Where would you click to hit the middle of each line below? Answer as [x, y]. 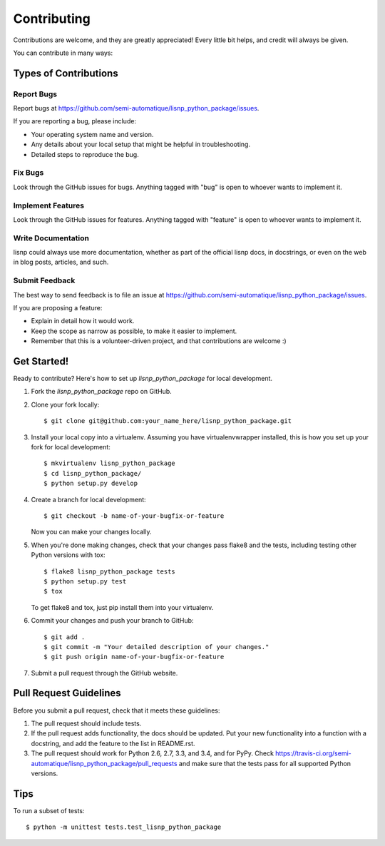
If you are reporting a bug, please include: [75, 121]
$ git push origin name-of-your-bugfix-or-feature [134, 657]
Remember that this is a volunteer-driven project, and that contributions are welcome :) [159, 341]
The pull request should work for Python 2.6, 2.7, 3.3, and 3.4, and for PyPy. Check [153, 753]
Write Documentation [51, 238]
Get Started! [41, 361]
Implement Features [49, 205]
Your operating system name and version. [92, 134]
